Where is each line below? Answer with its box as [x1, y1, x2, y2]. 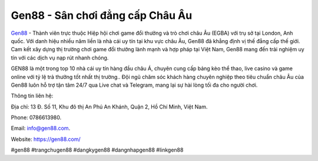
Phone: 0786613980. [11, 114, 62, 121]
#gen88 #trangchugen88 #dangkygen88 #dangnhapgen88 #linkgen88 [11, 146, 184, 153]
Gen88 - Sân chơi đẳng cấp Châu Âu [11, 9, 193, 22]
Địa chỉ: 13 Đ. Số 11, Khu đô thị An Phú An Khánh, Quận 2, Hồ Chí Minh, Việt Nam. [11, 103, 208, 110]
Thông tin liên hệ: [11, 92, 54, 100]
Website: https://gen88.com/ [11, 136, 81, 143]
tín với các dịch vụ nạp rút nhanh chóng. [11, 54, 109, 61]
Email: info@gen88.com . [11, 124, 71, 132]
